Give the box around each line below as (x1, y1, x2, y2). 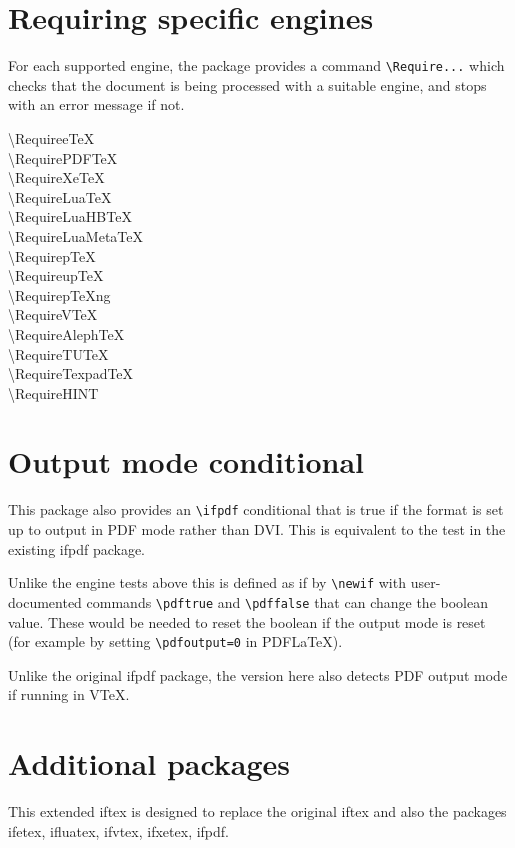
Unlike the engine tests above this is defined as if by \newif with (8, 572, 406, 593)
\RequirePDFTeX (8, 147, 118, 168)
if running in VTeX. (8, 684, 130, 705)
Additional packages (8, 743, 291, 784)
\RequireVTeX (8, 304, 98, 325)
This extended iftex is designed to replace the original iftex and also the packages (8, 801, 507, 822)
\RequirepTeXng (8, 284, 111, 305)
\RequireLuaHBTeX (8, 206, 132, 227)
